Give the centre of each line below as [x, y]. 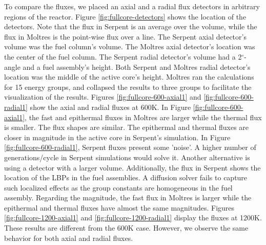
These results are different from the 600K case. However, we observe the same [126, 228]
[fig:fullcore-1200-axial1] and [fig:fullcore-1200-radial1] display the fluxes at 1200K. [133, 218]
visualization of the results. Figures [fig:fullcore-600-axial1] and [103, 97]
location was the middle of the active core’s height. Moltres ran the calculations [129, 77]
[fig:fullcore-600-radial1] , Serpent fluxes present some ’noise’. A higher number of [130, 147]
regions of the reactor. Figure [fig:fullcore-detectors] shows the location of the [125, 16]
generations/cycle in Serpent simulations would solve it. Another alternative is [127, 157]
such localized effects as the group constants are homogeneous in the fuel [118, 187]
